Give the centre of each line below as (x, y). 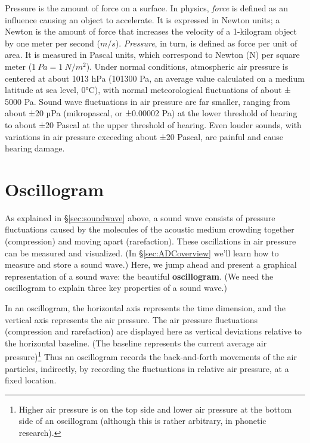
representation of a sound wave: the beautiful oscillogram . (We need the (139, 276)
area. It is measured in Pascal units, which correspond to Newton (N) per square (152, 55)
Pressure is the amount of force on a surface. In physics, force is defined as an (147, 8)
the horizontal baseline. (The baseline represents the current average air (136, 343)
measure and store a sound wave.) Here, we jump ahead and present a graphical (151, 264)
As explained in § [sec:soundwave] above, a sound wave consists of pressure (140, 217)
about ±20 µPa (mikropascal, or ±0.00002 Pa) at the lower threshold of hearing (151, 113)
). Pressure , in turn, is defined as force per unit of (206, 43)
